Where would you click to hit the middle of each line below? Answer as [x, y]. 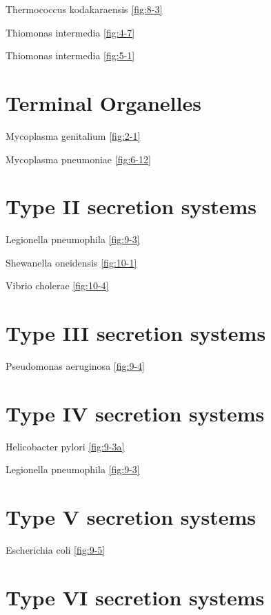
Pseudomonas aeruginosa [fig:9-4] [75, 366]
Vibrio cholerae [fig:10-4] [57, 285]
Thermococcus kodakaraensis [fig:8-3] [84, 9]
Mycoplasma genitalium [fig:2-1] [73, 135]
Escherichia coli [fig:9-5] [56, 550]
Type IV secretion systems [135, 413]
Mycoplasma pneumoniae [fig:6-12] [78, 159]
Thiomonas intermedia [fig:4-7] [70, 32]
